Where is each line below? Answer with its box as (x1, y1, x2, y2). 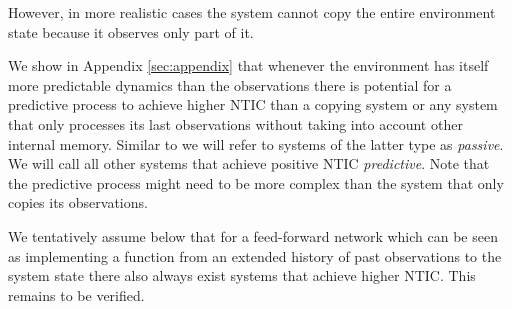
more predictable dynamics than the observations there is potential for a (8, 74, 452, 95)
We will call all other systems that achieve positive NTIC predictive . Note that (8, 153, 490, 174)
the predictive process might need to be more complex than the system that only (8, 172, 504, 193)
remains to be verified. (8, 284, 145, 305)
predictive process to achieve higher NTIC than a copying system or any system (8, 94, 498, 115)
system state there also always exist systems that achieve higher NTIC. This (8, 265, 476, 286)
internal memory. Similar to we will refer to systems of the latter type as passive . (8, 133, 504, 154)
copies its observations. (8, 192, 148, 213)
